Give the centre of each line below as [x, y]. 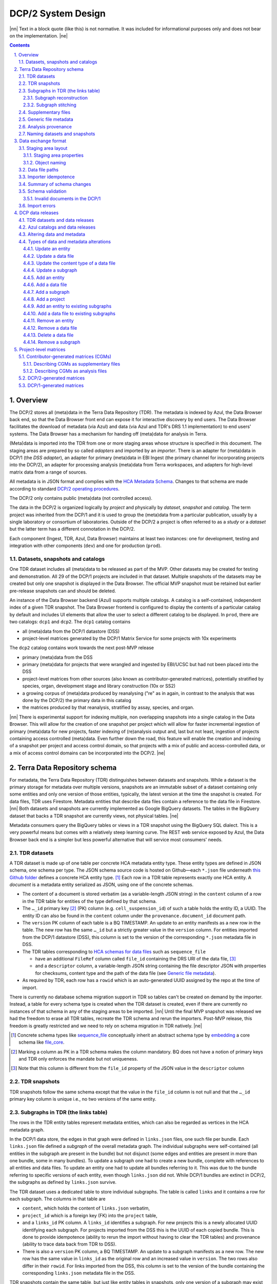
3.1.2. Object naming [45, 162]
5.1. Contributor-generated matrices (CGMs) [65, 356]
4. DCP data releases [36, 213]
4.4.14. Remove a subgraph [52, 342]
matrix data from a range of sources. [48, 472]
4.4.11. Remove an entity [48, 320]
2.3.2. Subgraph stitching [50, 105]
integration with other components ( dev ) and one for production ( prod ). [85, 546]
